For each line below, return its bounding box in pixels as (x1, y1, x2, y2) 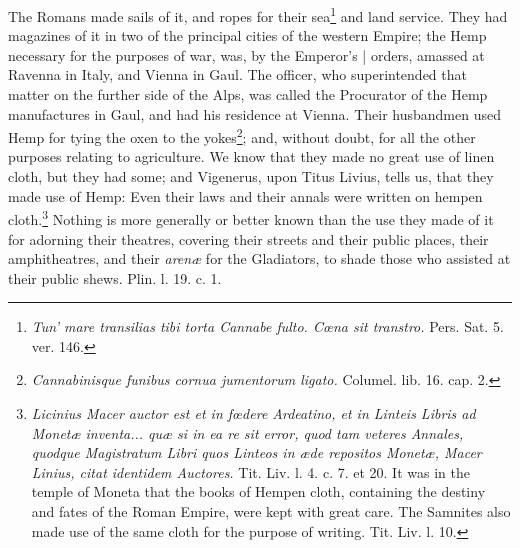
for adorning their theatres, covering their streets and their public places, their (8, 228, 489, 249)
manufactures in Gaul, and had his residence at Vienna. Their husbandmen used (8, 103, 501, 124)
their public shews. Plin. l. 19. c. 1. (8, 267, 222, 288)
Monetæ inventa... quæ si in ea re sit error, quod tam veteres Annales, (31, 422, 464, 443)
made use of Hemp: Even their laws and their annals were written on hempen (8, 185, 483, 206)
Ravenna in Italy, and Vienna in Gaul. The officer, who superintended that (8, 64, 467, 85)
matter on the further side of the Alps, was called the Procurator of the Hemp (8, 84, 488, 105)
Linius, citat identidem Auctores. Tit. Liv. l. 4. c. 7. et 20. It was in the (31, 461, 470, 482)
